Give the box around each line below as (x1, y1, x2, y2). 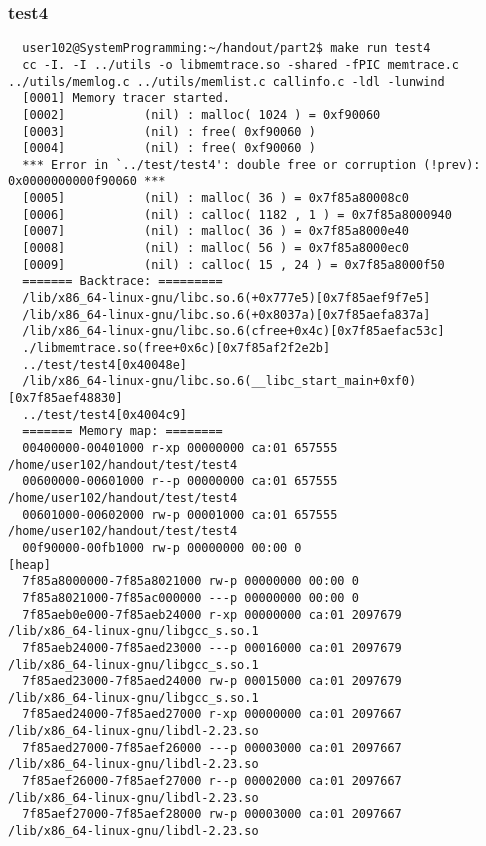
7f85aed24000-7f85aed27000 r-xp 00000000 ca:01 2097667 (22, 707, 402, 722)
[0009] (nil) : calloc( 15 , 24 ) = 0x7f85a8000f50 (22, 257, 445, 272)
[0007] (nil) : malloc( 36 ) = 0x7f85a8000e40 (22, 224, 409, 239)
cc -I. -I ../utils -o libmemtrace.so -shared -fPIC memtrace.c (22, 57, 460, 72)
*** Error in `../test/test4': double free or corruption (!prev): (22, 157, 481, 172)
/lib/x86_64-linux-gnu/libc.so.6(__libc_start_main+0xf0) (22, 374, 417, 389)
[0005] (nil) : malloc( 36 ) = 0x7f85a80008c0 (22, 191, 409, 206)
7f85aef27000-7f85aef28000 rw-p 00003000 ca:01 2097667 (22, 807, 402, 822)
